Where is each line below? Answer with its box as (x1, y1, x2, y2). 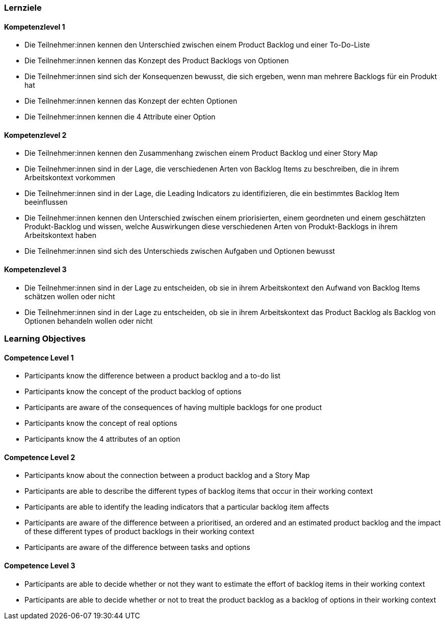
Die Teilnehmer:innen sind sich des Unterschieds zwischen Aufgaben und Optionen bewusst (24, 247, 335, 256)
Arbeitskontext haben (24, 231, 97, 240)
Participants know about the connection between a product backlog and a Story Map (24, 471, 310, 480)
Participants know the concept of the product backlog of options (24, 387, 242, 396)
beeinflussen (24, 198, 68, 207)
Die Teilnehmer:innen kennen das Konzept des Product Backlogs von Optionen (24, 56, 289, 65)
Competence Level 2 (4, 452, 75, 462)
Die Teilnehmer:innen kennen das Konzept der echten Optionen (24, 97, 238, 106)
